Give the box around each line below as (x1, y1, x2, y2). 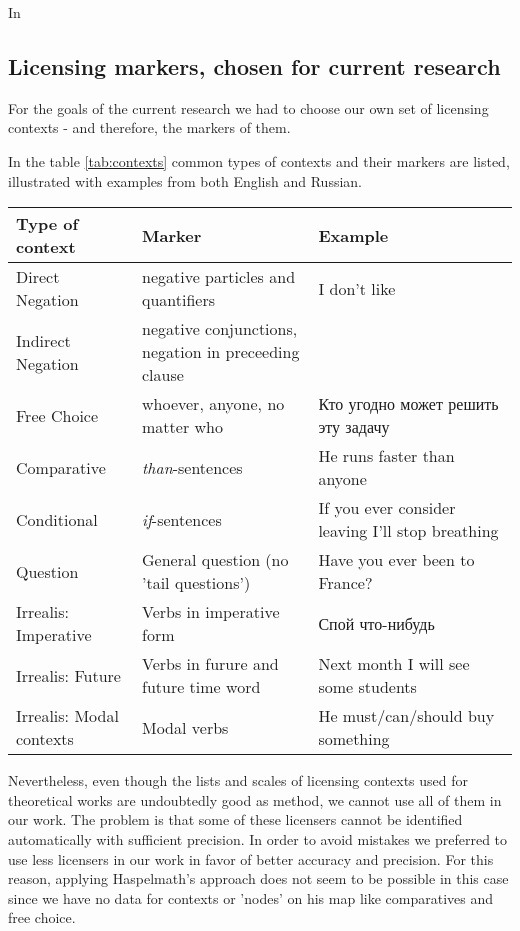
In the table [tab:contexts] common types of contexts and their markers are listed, (8, 150, 510, 171)
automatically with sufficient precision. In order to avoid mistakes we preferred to (8, 828, 508, 849)
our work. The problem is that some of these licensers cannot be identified (8, 809, 463, 830)
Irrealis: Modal (16, 704, 119, 728)
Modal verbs (142, 715, 229, 739)
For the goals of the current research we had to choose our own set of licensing (8, 97, 489, 118)
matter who (142, 415, 223, 439)
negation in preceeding (142, 340, 300, 364)
